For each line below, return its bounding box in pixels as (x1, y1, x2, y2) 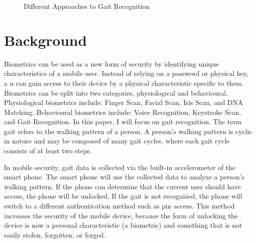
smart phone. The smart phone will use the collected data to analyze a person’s (4, 172, 245, 182)
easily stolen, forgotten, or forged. (4, 229, 106, 240)
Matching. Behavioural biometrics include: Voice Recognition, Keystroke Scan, (4, 106, 241, 117)
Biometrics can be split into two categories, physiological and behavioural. (4, 87, 228, 98)
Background (4, 30, 87, 50)
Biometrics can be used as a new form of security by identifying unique (4, 58, 219, 69)
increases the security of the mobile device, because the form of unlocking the (4, 210, 238, 220)
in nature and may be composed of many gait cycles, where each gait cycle (4, 136, 230, 146)
